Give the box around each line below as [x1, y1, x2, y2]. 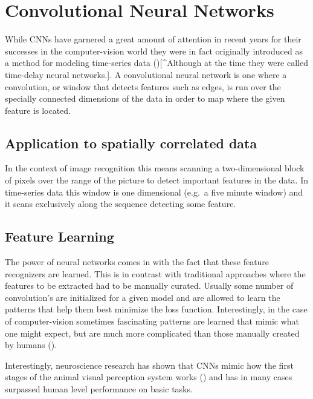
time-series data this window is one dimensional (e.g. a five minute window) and [5, 185, 303, 198]
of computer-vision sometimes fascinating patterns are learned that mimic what [5, 315, 300, 328]
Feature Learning [5, 227, 114, 246]
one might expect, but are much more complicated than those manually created [5, 326, 300, 339]
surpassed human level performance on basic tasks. [5, 383, 193, 395]
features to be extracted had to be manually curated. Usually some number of [5, 279, 294, 292]
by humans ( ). [5, 338, 57, 351]
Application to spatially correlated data [5, 133, 257, 152]
